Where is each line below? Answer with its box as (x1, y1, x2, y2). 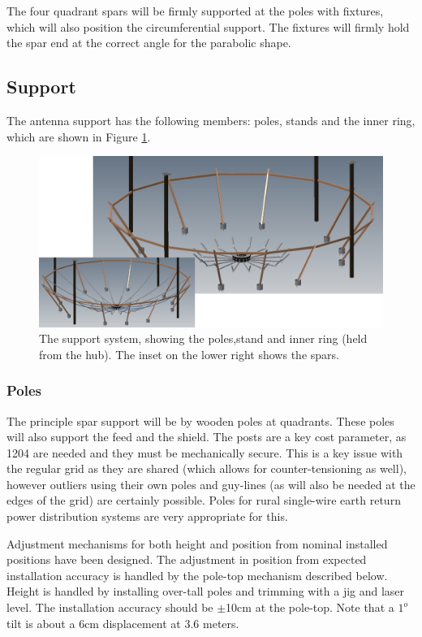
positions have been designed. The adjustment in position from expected (6, 551, 367, 568)
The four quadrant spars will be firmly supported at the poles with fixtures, (6, 2, 384, 19)
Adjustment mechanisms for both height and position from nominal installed (6, 535, 388, 552)
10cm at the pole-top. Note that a (226, 599, 394, 616)
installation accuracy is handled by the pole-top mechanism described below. (6, 566, 388, 583)
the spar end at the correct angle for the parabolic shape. (6, 34, 291, 51)
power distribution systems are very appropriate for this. (6, 508, 288, 525)
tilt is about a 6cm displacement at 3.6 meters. (6, 614, 239, 631)
